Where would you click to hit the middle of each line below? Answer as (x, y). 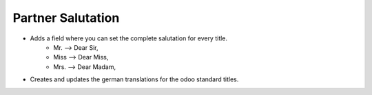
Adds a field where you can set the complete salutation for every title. (128, 38)
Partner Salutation (66, 18)
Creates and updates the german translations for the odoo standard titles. (134, 79)
